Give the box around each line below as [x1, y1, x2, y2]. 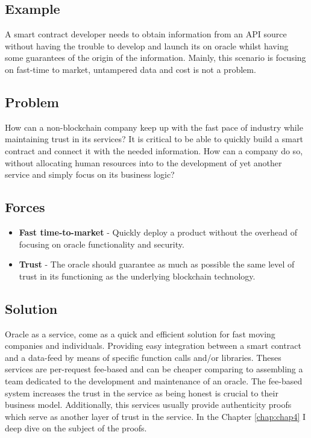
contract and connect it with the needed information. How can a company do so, [5, 144, 303, 157]
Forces [5, 198, 45, 216]
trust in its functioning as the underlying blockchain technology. [19, 269, 256, 282]
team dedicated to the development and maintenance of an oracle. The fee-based [5, 374, 303, 387]
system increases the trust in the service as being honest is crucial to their [5, 386, 278, 399]
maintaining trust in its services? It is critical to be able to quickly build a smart [5, 133, 303, 145]
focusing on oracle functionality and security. [19, 237, 184, 250]
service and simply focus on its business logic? [5, 168, 175, 181]
